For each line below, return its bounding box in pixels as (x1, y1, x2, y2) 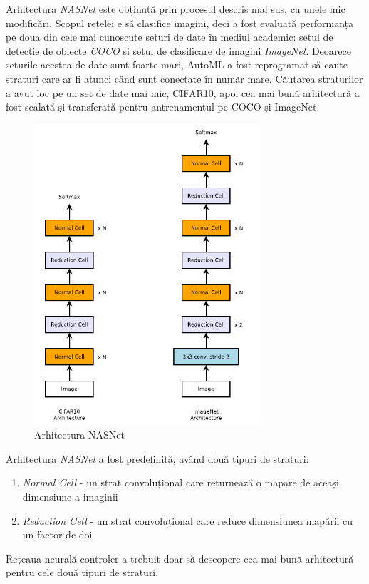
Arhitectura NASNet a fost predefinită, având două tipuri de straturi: (6, 451, 309, 466)
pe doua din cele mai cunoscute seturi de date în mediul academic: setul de (6, 29, 333, 44)
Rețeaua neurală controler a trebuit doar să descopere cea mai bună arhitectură (6, 550, 354, 565)
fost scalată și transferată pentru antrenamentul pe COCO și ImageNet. (6, 99, 320, 114)
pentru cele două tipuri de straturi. (6, 565, 159, 580)
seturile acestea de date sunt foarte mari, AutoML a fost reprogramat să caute (6, 57, 348, 72)
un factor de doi (22, 527, 93, 542)
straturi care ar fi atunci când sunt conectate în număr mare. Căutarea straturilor (6, 71, 363, 86)
